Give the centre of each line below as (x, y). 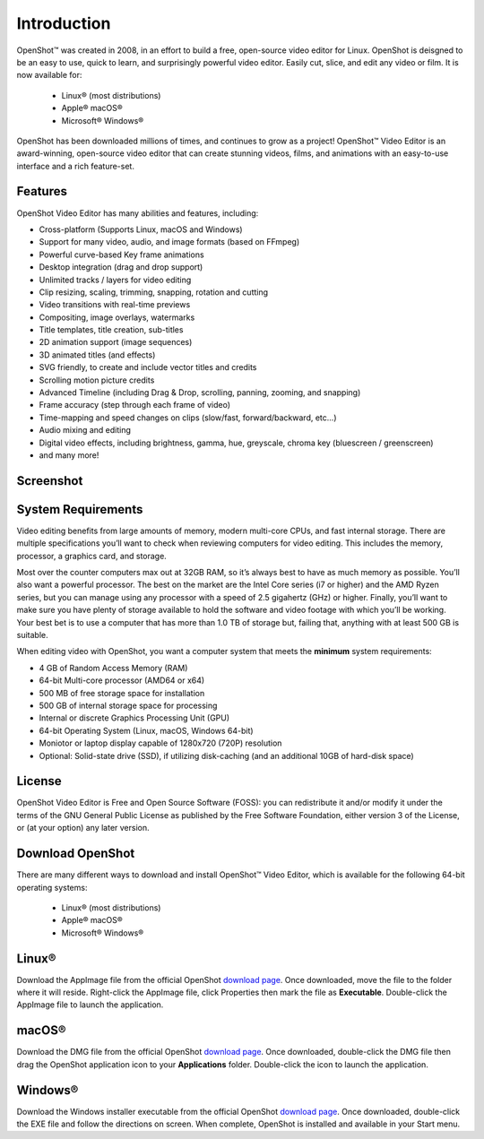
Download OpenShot (76, 854)
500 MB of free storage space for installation (122, 693)
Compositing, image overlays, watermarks (117, 317)
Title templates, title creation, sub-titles (111, 330)
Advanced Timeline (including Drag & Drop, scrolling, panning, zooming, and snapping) (200, 393)
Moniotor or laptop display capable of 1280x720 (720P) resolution (160, 743)
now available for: (49, 75)
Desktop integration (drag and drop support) (121, 267)
